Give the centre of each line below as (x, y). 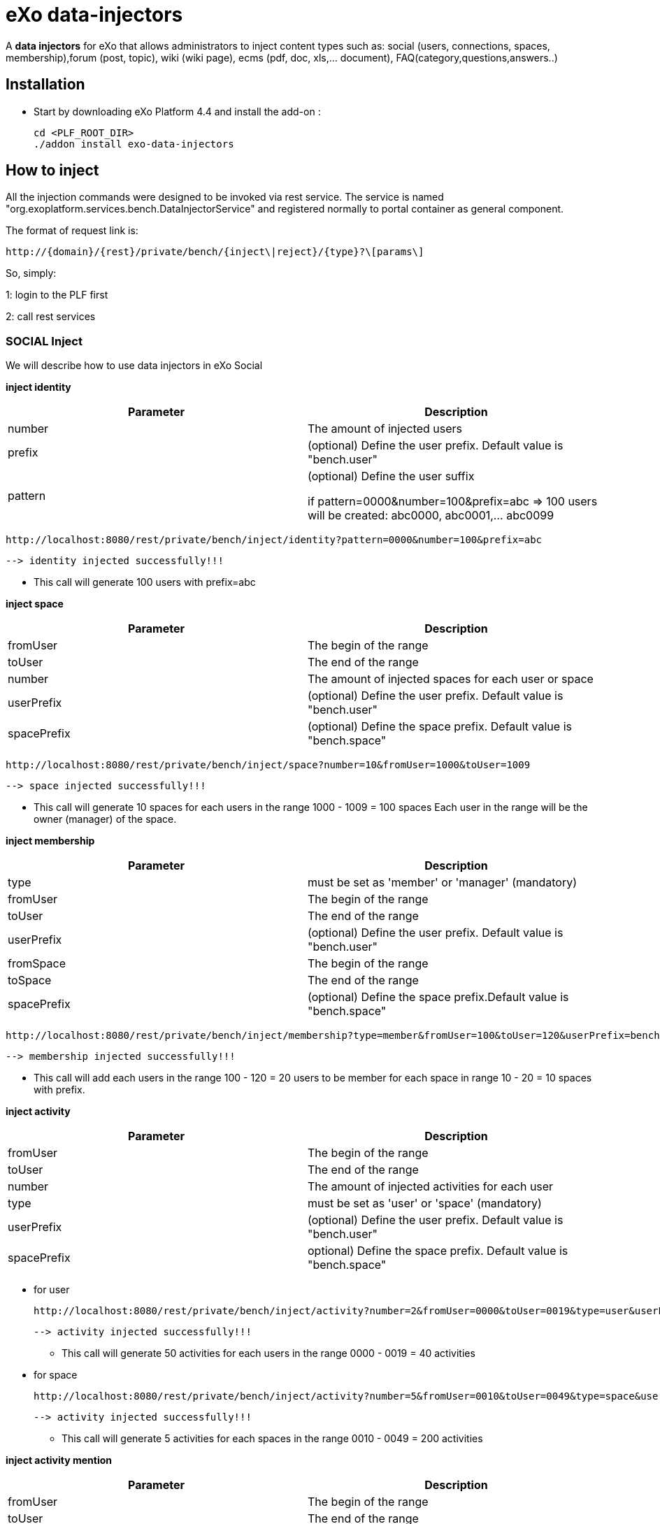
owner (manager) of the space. (105, 819)
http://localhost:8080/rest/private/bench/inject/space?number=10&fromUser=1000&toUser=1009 (268, 765)
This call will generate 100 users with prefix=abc (145, 582)
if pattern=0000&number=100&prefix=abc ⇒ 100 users (453, 502)
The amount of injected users (385, 429)
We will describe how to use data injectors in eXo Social (134, 366)
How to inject (52, 171)
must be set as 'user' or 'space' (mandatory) (425, 1203)
